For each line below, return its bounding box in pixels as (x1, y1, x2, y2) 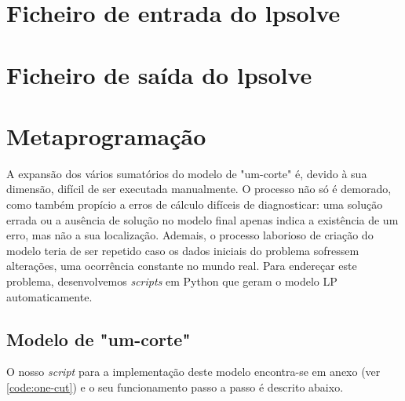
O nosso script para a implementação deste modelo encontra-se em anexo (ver (6, 363, 381, 380)
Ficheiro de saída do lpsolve (6, 58, 312, 90)
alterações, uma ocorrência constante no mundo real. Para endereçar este (6, 257, 357, 274)
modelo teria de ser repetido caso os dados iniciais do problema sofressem (6, 242, 359, 258)
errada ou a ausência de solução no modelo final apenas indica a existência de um (6, 211, 399, 228)
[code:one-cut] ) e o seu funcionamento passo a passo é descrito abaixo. (6, 379, 344, 396)
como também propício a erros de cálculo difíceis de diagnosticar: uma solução (6, 196, 383, 213)
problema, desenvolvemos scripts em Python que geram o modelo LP (6, 273, 337, 290)
